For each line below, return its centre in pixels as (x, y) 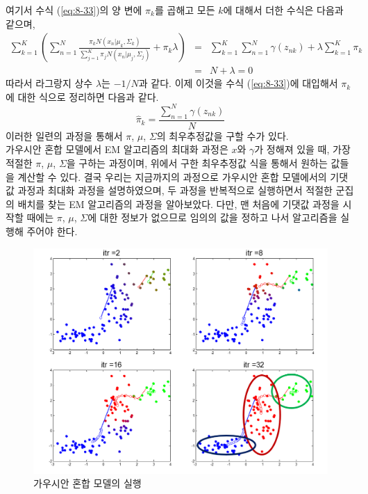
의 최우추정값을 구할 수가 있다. (223, 135)
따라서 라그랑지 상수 (49, 83)
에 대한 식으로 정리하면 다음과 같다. (82, 96)
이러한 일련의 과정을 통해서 (64, 135)
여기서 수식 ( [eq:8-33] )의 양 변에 (74, 10)
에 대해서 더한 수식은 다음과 (283, 10)
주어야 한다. (52, 231)
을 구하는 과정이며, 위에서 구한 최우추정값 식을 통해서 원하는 (197, 162)
